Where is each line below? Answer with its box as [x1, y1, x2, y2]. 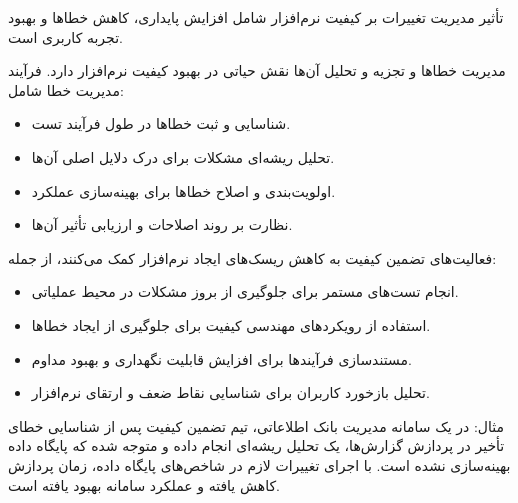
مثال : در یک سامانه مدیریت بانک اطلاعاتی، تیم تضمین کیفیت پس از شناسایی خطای [8, 415, 504, 436]
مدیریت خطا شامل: [8, 79, 124, 100]
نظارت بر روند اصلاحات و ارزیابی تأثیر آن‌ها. [31, 214, 293, 235]
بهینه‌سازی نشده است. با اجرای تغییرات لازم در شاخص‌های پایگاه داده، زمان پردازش [8, 454, 511, 475]
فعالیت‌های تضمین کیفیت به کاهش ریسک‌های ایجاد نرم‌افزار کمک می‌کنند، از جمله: [8, 247, 497, 268]
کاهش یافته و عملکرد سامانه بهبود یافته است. [8, 474, 280, 495]
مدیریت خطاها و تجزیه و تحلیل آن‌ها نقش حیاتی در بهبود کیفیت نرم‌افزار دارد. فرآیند [8, 60, 506, 81]
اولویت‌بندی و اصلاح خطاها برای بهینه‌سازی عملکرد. [31, 180, 336, 201]
